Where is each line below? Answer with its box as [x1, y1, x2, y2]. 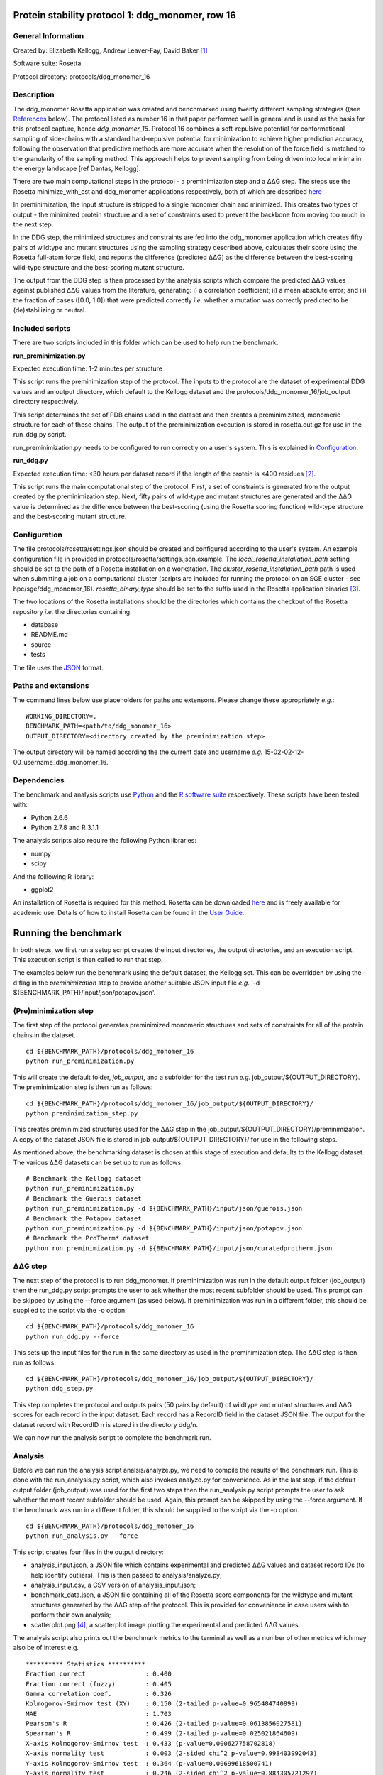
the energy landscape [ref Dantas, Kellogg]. [13, 164, 141, 173]
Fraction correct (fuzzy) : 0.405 [26, 1680, 172, 1688]
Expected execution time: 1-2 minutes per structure [13, 364, 163, 373]
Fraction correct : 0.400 [26, 1670, 172, 1678]
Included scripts [13, 323, 71, 333]
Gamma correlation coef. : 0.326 [26, 1690, 172, 1698]
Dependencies [13, 775, 65, 785]
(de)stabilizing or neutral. [13, 306, 87, 315]
